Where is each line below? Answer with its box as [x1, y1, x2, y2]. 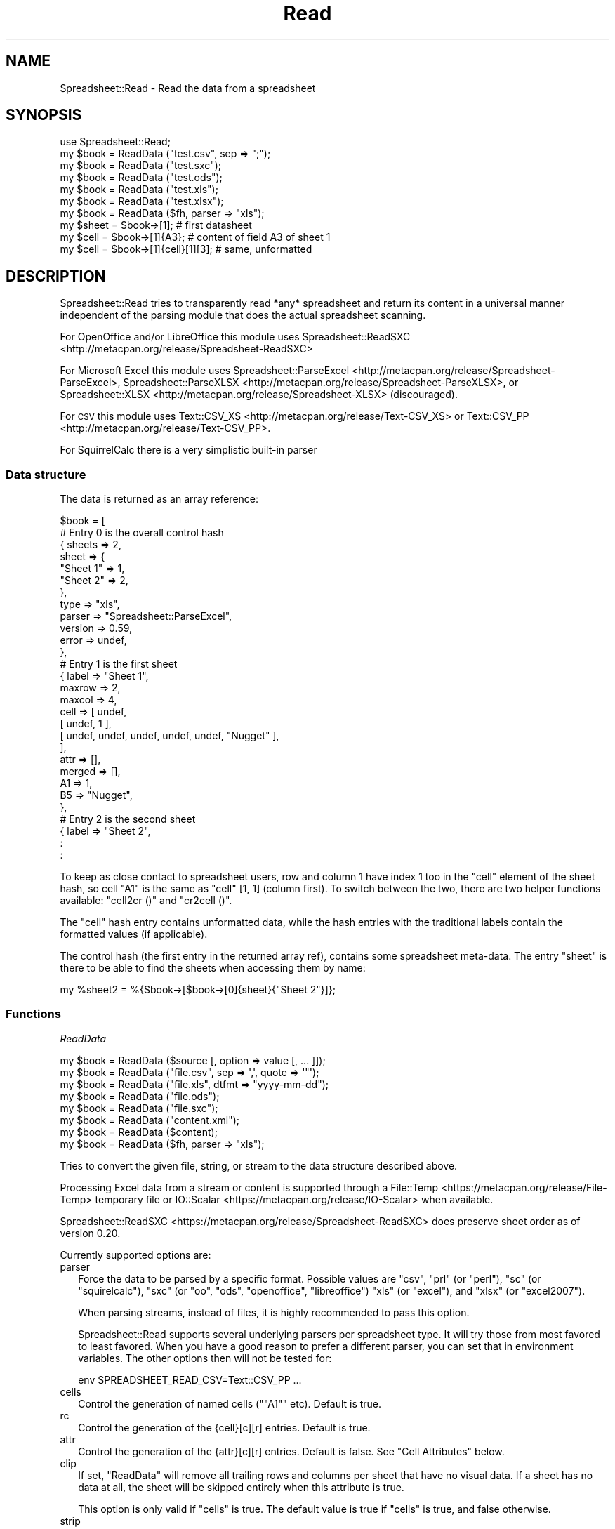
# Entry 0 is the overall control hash [60, 527, 224, 539]
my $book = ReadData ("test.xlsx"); [60, 195, 224, 208]
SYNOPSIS [6, 106, 82, 124]
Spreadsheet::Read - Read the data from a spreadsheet [60, 81, 316, 94]
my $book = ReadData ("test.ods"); [60, 171, 223, 184]
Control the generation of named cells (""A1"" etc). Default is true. [78, 1397, 382, 1410]
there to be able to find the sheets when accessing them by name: [60, 962, 366, 974]
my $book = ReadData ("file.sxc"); [60, 1101, 218, 1114]
